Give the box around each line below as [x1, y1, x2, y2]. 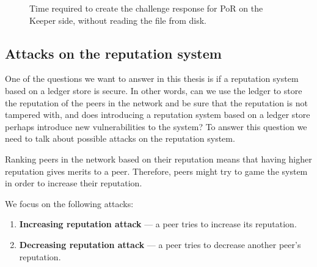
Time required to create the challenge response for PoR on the [29, 2, 263, 14]
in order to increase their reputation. [5, 177, 142, 189]
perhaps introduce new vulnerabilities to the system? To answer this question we [5, 120, 307, 133]
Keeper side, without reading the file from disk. [29, 13, 207, 26]
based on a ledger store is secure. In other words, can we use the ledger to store [5, 84, 302, 97]
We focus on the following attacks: [5, 197, 134, 210]
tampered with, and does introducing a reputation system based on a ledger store [5, 108, 310, 121]
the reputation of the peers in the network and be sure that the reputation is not [5, 96, 308, 109]
